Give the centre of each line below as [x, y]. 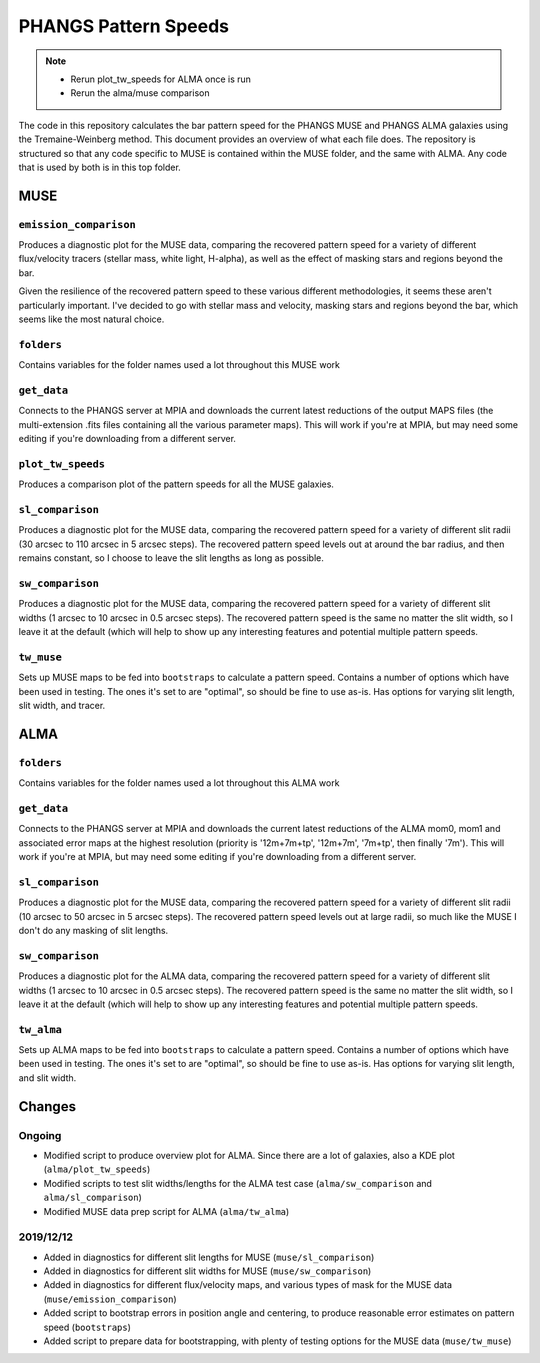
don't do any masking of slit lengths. [93, 930]
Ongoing [40, 1135]
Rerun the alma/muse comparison [140, 93]
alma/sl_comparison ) [92, 1197]
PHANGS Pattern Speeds [124, 26]
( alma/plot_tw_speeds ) [97, 1169]
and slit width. [47, 1077]
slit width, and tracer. [62, 705]
